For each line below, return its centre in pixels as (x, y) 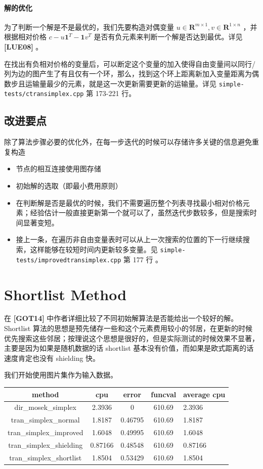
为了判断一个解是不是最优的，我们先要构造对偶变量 (89, 27)
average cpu (204, 394)
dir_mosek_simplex (45, 407)
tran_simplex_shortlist (46, 457)
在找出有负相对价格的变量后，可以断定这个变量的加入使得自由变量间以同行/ (130, 63)
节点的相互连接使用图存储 (58, 169)
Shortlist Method (65, 294)
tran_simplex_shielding (46, 444)
